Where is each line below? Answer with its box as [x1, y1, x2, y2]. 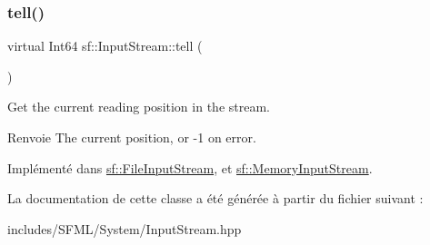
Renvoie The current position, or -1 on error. [7, 128, 256, 146]
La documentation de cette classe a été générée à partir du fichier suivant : [7, 189, 424, 208]
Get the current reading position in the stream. [7, 97, 270, 116]
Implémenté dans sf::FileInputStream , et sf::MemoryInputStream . [7, 158, 373, 177]
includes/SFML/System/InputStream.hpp [7, 219, 242, 238]
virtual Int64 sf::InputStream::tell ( [7, 36, 203, 55]
